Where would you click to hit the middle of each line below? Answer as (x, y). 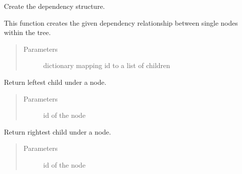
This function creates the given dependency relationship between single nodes (121, 22)
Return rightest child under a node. (58, 131)
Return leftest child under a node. (55, 82)
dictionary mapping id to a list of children (107, 65)
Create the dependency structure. (54, 6)
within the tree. (27, 32)
